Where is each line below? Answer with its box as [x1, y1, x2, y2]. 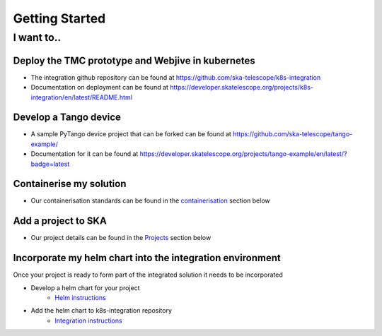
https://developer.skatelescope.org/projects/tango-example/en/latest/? [139, 150, 347, 158]
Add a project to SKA [13, 215, 108, 227]
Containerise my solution [13, 178, 127, 190]
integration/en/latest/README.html [30, 92, 132, 102]
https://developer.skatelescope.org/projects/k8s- [170, 83, 314, 92]
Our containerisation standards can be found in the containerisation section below [30, 196, 270, 205]
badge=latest [30, 160, 70, 168]
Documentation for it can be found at [30, 150, 139, 158]
